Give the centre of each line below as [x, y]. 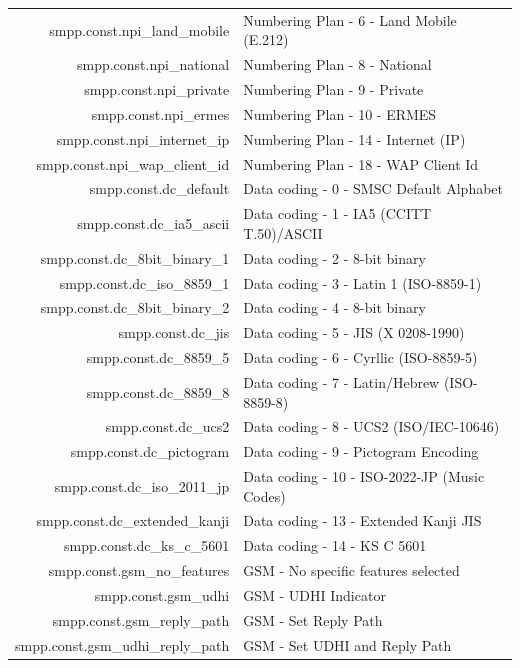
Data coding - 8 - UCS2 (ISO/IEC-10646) [371, 426]
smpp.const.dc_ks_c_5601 [147, 545]
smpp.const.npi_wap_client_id [133, 163]
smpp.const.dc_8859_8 [158, 391]
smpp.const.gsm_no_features [139, 570]
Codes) [264, 495]
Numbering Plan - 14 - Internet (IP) [354, 138]
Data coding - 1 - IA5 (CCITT [337, 213]
